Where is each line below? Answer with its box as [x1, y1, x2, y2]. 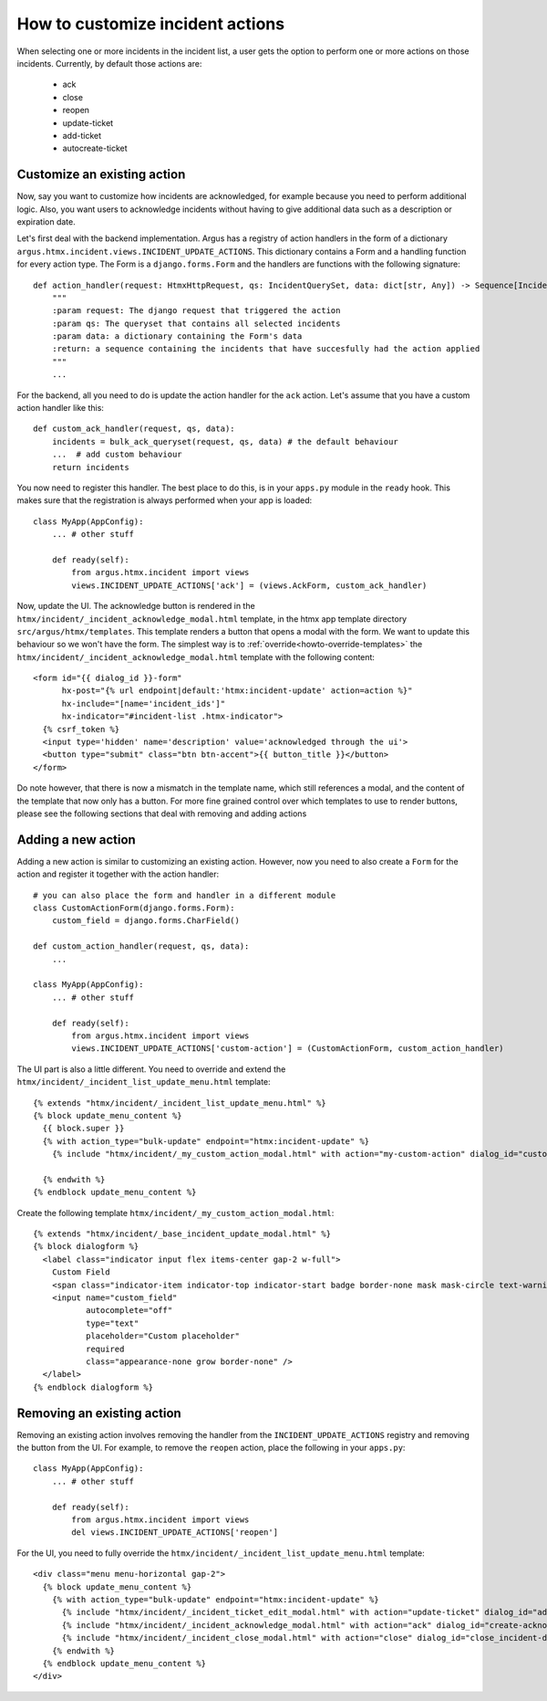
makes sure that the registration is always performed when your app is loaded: [16, 495, 313, 506]
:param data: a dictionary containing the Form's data [51, 331, 303, 341]
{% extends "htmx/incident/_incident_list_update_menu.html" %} [33, 1097, 327, 1108]
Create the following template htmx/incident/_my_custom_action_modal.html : [16, 1207, 335, 1218]
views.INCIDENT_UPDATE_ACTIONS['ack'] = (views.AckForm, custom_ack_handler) [71, 580, 428, 591]
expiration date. [16, 215, 77, 227]
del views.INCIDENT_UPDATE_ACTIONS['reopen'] [71, 1528, 278, 1538]
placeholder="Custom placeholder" [85, 1331, 241, 1341]
